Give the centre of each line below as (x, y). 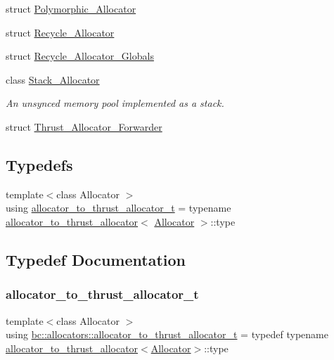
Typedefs (39, 164)
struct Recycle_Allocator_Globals (80, 56)
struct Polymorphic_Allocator (71, 8)
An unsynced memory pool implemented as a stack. (115, 103)
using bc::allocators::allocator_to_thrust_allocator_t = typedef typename (167, 334)
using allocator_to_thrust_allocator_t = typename (118, 208)
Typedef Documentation (96, 259)
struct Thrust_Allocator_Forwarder (84, 126)
